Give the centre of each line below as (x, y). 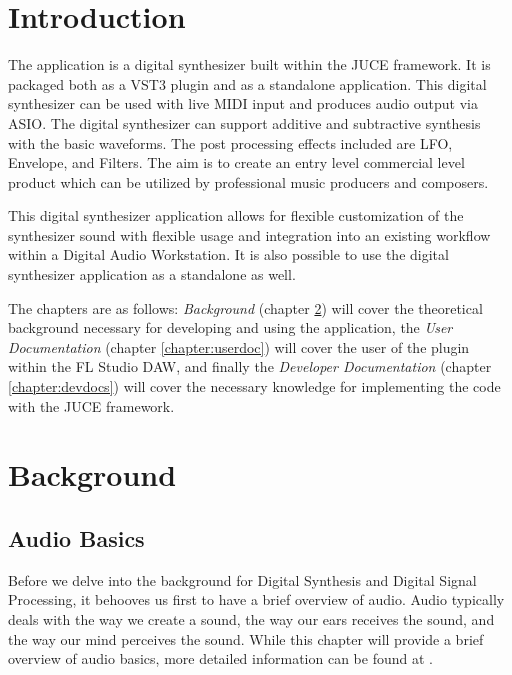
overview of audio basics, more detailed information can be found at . (220, 658)
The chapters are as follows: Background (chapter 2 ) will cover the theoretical (245, 307)
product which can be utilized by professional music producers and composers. (248, 181)
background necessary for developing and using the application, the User (230, 327)
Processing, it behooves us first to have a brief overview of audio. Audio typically (256, 599)
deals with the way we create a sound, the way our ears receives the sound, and (251, 618)
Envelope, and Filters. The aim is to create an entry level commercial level (236, 162)
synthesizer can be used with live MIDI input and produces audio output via (243, 103)
